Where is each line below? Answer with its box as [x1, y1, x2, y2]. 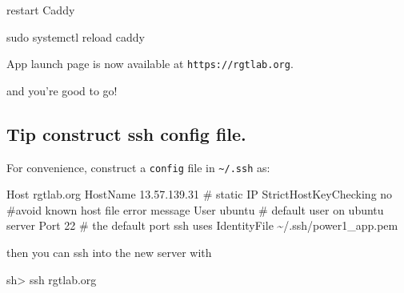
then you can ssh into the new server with [6, 244, 212, 261]
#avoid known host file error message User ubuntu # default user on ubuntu [6, 201, 384, 218]
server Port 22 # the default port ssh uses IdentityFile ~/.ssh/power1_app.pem [6, 217, 398, 234]
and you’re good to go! [6, 82, 118, 98]
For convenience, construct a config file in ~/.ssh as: [6, 159, 270, 175]
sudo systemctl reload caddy [6, 28, 145, 45]
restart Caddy [6, 2, 75, 18]
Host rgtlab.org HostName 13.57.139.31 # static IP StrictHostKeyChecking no [6, 186, 393, 203]
